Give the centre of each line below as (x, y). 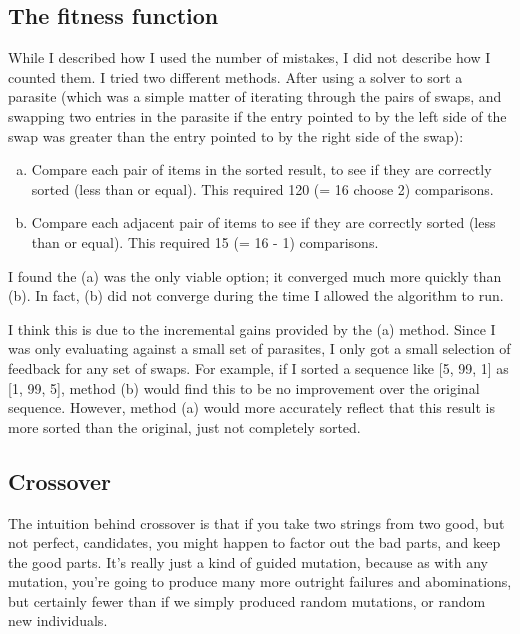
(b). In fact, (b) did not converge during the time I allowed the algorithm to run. (256, 295)
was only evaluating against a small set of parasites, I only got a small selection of (259, 348)
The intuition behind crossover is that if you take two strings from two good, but (256, 522)
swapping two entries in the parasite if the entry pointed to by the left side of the (257, 115)
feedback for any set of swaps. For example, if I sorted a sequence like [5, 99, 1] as (258, 367)
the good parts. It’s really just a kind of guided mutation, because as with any (248, 561)
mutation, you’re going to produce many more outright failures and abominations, (260, 581)
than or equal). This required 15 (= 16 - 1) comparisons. (205, 241)
